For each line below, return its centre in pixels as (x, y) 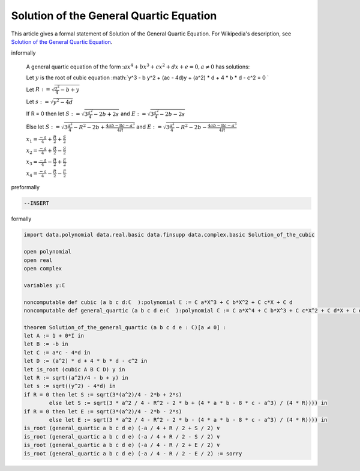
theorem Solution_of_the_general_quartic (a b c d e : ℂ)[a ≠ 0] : (125, 327)
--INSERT (37, 203)
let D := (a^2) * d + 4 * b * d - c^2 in (85, 361)
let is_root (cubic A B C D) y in (74, 369)
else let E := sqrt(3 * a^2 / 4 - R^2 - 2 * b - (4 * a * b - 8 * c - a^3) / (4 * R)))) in (188, 420)
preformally (25, 187)
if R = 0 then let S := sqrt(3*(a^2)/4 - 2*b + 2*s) (103, 394)
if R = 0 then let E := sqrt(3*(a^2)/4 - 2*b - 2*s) (103, 411)
